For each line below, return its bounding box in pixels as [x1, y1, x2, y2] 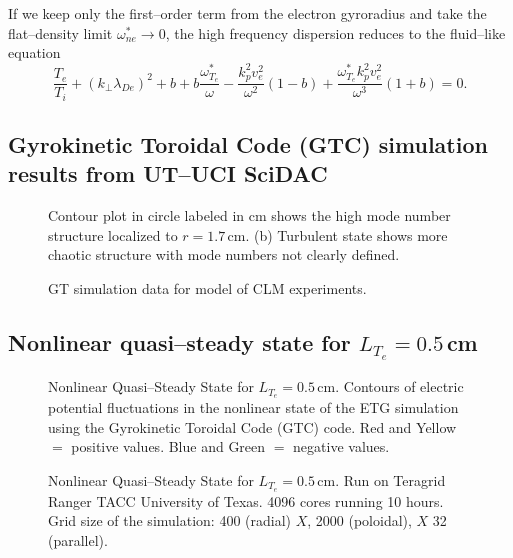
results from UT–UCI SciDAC [8, 158, 328, 189]
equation [8, 42, 61, 63]
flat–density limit [8, 22, 113, 43]
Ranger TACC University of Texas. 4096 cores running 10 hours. [48, 490, 444, 511]
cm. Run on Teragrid [317, 469, 446, 490]
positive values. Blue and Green [71, 436, 266, 457]
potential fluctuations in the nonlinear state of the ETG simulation [48, 397, 459, 418]
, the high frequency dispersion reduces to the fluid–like [165, 22, 506, 43]
